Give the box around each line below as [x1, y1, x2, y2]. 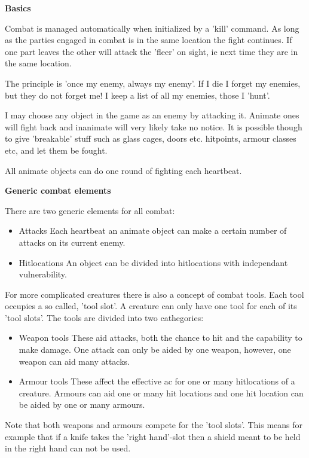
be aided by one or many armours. [19, 398, 145, 411]
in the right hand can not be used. [5, 442, 131, 454]
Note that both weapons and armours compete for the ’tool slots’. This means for [5, 419, 302, 431]
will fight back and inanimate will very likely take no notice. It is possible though [5, 120, 302, 133]
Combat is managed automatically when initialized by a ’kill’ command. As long [5, 22, 299, 34]
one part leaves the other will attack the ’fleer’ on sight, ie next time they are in [5, 45, 298, 57]
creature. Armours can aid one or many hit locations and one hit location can [19, 386, 304, 399]
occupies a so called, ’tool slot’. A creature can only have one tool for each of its [5, 300, 297, 312]
